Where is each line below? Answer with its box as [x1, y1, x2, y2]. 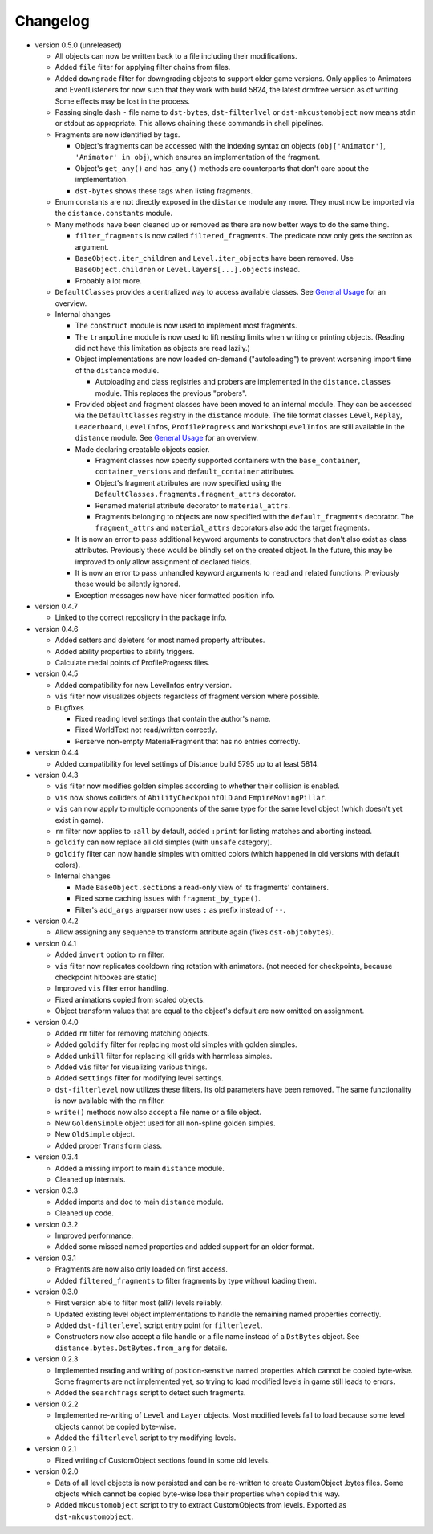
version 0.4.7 [34, 602, 79, 612]
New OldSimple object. [55, 1129, 136, 1139]
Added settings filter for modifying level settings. [55, 1073, 224, 1083]
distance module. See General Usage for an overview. [75, 433, 258, 443]
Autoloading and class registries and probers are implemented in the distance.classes [95, 377, 391, 387]
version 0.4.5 [34, 669, 79, 678]
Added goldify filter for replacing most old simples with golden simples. [55, 1040, 297, 1049]
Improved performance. [55, 1231, 134, 1240]
